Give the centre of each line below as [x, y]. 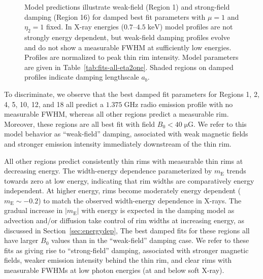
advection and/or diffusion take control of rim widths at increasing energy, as [124, 220]
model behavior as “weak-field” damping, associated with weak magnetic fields [126, 134]
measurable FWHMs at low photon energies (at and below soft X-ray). [114, 270]
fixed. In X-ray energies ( [85, 27]
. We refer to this [220, 124]
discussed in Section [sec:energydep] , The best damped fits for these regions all [127, 230]
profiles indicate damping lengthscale [82, 77]
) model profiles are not [196, 27]
